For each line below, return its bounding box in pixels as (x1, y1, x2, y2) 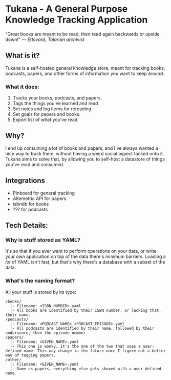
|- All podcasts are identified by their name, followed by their (10, 326, 155, 331)
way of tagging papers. (5, 352, 56, 358)
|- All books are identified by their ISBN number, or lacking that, (10, 308, 161, 313)
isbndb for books (12, 201, 49, 207)
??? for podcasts (12, 206, 48, 212)
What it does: (5, 83, 39, 90)
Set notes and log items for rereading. (12, 106, 93, 112)
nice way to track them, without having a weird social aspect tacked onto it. (5, 150, 164, 156)
